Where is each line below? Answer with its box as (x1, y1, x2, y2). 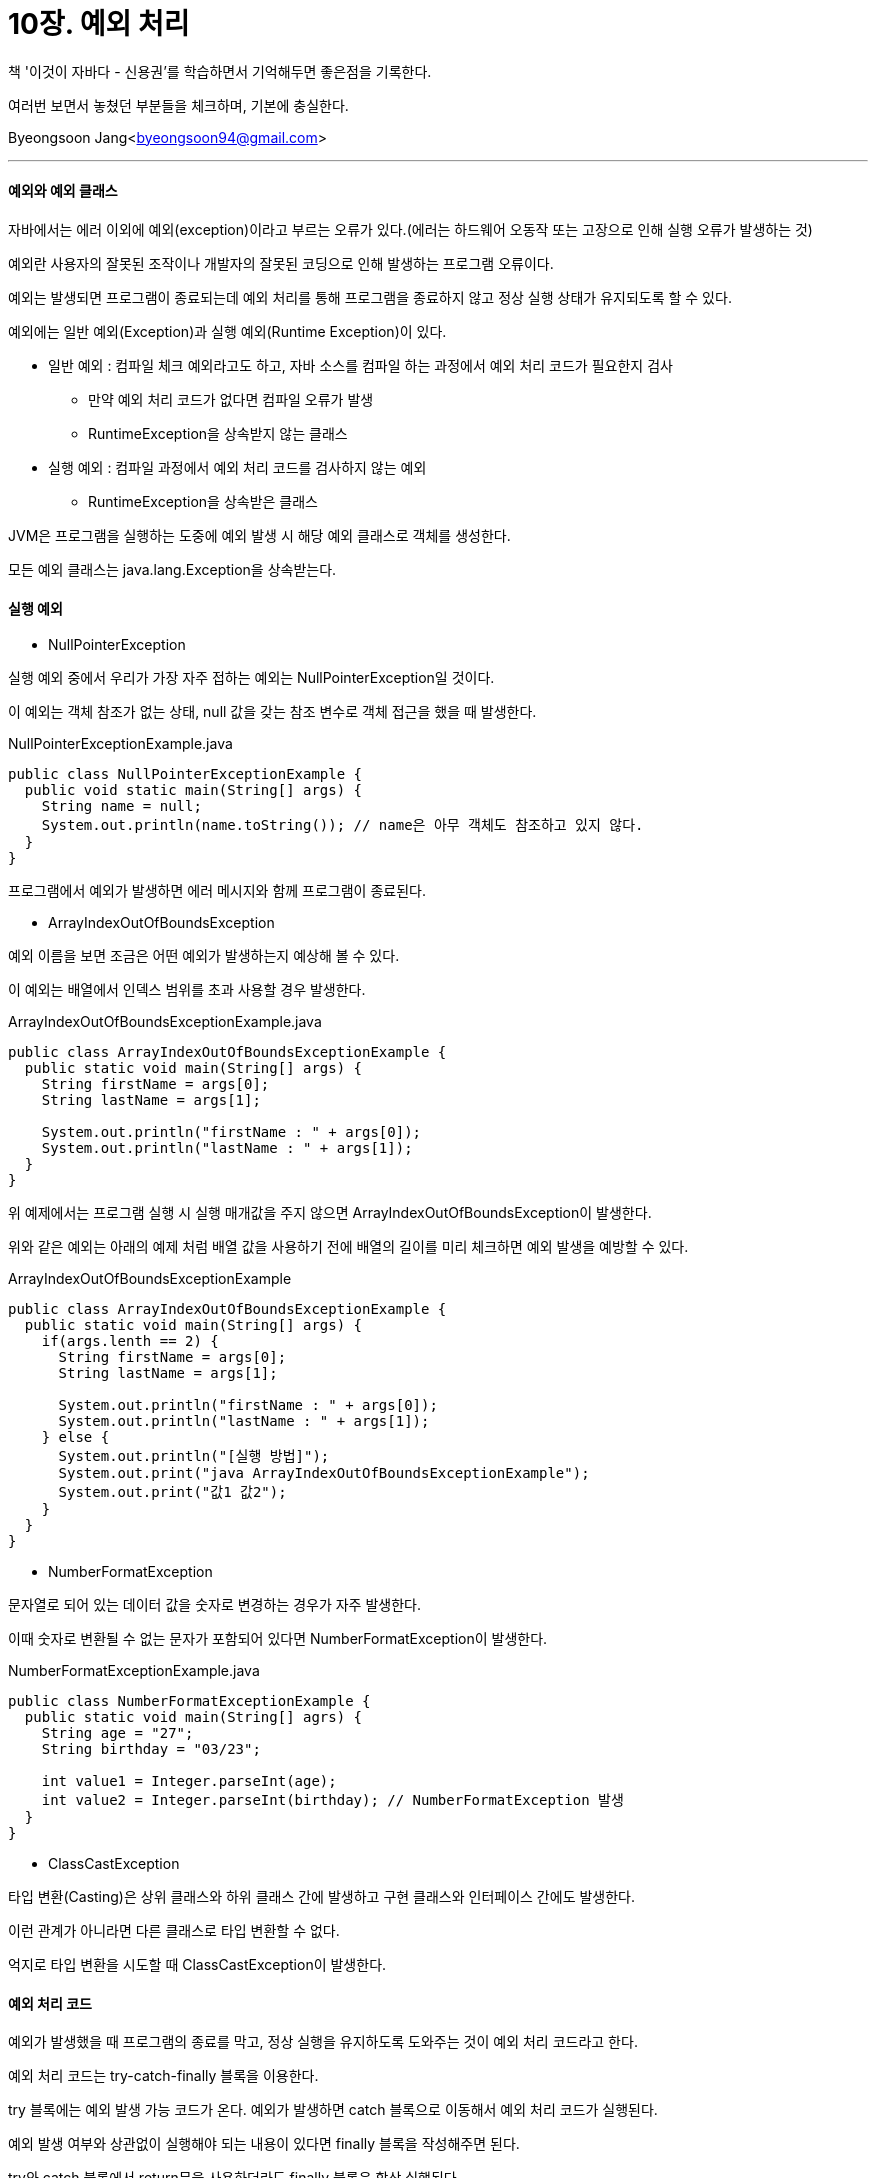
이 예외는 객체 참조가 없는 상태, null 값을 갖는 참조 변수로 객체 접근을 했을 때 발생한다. (8, 703, 537, 721)
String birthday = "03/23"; (41, 1741, 261, 1758)
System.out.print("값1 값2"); (58, 1484, 287, 1501)
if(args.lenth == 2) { (41, 1333, 219, 1350)
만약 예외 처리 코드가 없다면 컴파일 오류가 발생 (88, 390, 374, 408)
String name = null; (41, 798, 202, 815)
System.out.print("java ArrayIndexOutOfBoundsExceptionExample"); (58, 1465, 590, 1482)
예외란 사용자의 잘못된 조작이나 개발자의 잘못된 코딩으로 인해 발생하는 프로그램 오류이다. (8, 254, 554, 272)
